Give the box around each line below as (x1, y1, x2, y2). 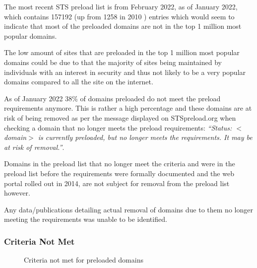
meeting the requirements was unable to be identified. (4, 214, 167, 224)
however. (4, 188, 30, 198)
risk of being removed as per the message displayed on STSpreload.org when (4, 112, 236, 123)
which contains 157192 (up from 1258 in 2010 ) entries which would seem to (4, 11, 235, 21)
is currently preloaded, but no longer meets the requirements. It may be (38, 132, 253, 142)
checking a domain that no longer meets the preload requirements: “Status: (4, 122, 232, 133)
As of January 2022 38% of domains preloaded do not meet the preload (4, 93, 221, 103)
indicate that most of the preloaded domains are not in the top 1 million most (4, 21, 242, 31)
